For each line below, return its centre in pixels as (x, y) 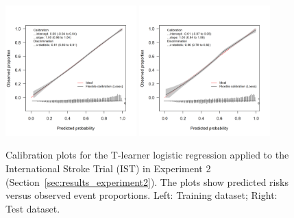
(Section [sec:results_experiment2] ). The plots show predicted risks (147, 181)
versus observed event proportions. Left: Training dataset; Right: (142, 195)
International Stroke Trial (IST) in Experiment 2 (108, 168)
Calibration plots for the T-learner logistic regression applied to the (147, 155)
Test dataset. (33, 208)
